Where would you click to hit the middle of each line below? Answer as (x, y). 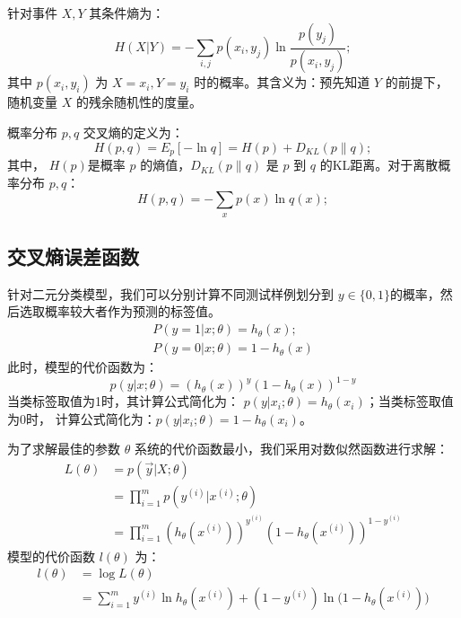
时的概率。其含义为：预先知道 (282, 82)
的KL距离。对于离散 (379, 165)
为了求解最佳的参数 (64, 449)
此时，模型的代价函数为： (83, 367)
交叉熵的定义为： (133, 132)
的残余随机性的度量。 (139, 102)
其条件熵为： (127, 13)
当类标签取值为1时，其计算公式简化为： (123, 401)
